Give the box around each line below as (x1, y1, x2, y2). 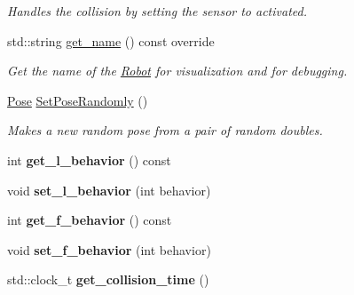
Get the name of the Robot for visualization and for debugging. (7, 61, 348, 80)
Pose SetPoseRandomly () (7, 91, 148, 109)
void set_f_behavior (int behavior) (7, 240, 211, 259)
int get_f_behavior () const (7, 211, 172, 229)
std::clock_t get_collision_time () (7, 270, 209, 289)
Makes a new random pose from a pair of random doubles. (7, 121, 323, 140)
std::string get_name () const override (7, 31, 215, 50)
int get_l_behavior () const (7, 150, 171, 169)
